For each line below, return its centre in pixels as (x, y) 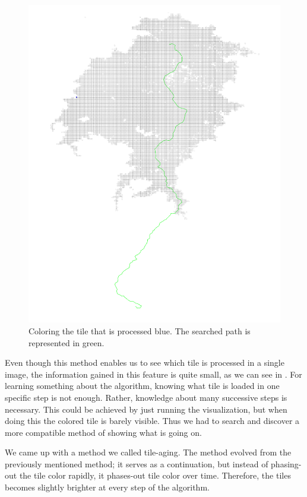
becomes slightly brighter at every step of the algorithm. (107, 487)
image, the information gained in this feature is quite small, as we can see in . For (153, 374)
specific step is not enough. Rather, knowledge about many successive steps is (146, 397)
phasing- (286, 463)
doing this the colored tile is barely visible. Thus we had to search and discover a (152, 421)
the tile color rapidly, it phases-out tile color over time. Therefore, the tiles (155, 475)
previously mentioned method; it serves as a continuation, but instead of (137, 463)
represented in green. (67, 342)
